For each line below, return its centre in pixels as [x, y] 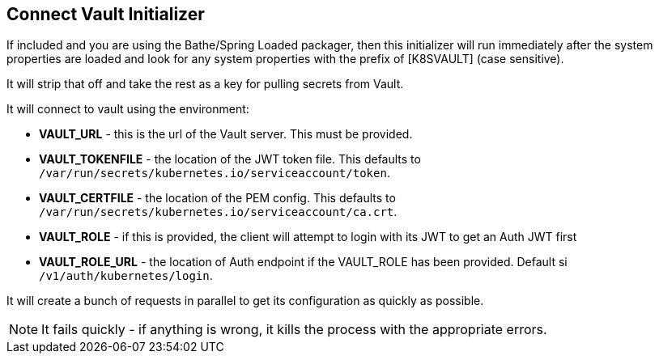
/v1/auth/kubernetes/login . [126, 276]
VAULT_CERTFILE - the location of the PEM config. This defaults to [217, 198]
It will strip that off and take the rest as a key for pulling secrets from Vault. [205, 84]
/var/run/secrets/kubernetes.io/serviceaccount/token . [215, 173]
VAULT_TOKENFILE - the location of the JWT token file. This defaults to [230, 159]
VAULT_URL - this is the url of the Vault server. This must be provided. [226, 134]
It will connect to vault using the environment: [128, 109]
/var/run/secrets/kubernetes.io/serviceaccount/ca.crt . [218, 212]
